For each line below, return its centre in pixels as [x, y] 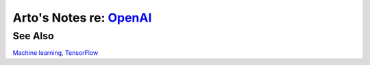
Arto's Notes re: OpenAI [82, 18]
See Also [33, 36]
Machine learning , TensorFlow [56, 53]
